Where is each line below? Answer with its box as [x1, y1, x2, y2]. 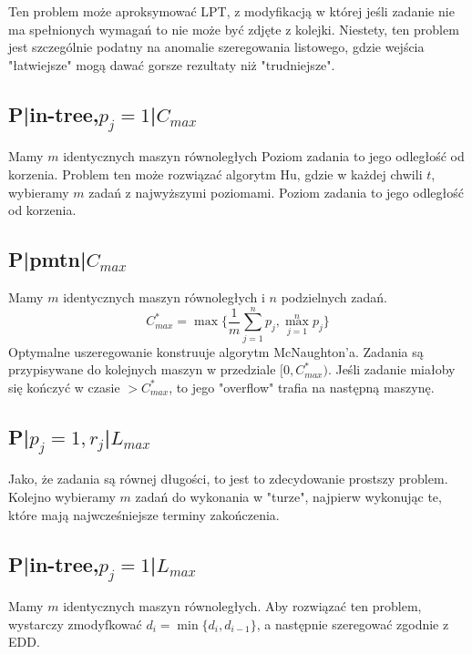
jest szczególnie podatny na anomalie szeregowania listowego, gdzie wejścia [8, 37, 425, 56]
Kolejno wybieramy [8, 487, 116, 506]
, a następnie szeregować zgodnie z [256, 614, 449, 633]
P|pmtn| [8, 245, 87, 273]
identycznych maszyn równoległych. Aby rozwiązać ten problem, [63, 597, 422, 616]
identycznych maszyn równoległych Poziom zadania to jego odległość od [63, 147, 465, 166]
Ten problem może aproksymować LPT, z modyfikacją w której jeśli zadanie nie [8, 2, 455, 20]
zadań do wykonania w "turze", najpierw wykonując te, [135, 487, 442, 506]
